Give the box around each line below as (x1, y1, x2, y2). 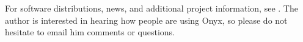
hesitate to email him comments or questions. (5, 26, 175, 38)
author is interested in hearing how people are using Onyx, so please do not (5, 13, 288, 26)
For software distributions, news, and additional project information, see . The (5, 2, 298, 14)
